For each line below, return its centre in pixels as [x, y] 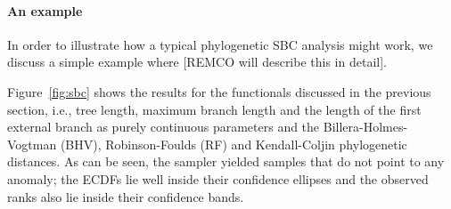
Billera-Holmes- [365, 127]
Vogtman [32, 144]
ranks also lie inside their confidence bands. [126, 196]
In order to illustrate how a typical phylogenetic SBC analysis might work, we [220, 44]
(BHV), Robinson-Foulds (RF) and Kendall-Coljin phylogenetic [234, 144]
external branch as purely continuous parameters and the [164, 127]
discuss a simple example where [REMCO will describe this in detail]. [197, 62]
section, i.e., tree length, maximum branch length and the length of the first [214, 109]
